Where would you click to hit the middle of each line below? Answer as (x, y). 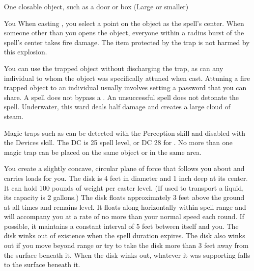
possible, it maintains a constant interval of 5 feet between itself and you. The (121, 226)
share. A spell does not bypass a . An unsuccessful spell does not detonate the (121, 97)
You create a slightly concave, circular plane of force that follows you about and (124, 168)
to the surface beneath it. (42, 264)
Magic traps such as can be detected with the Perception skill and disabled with (125, 133)
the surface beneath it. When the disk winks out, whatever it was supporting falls (127, 255)
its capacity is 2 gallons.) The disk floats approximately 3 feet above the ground (124, 197)
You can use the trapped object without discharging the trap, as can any (114, 68)
